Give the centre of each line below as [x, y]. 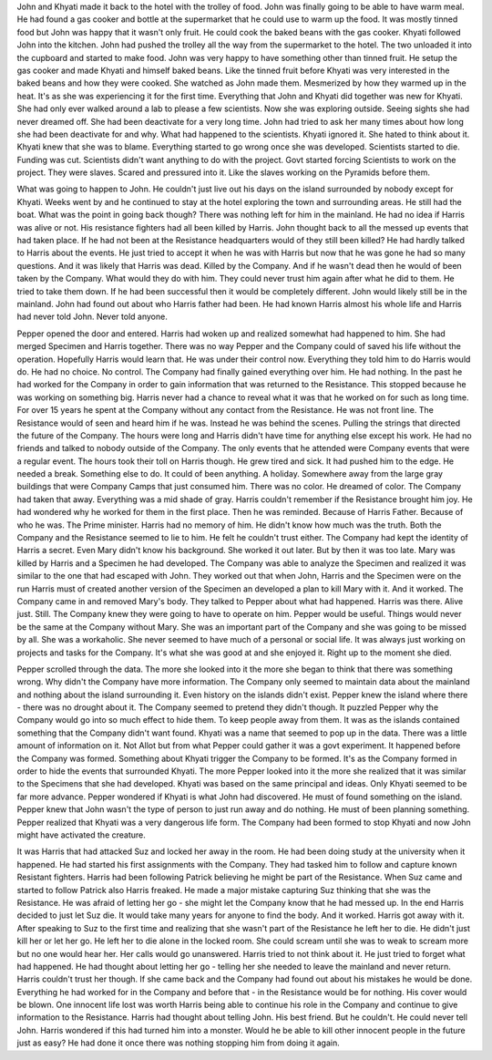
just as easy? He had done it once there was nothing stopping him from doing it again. [179, 1043]
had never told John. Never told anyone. [92, 317]
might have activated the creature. [81, 835]
